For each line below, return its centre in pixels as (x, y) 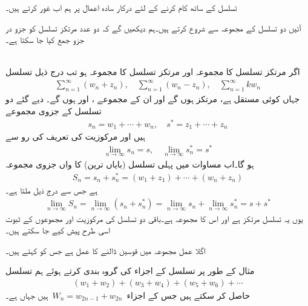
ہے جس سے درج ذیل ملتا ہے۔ (52, 190)
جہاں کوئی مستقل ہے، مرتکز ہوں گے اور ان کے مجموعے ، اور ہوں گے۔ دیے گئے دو (153, 99)
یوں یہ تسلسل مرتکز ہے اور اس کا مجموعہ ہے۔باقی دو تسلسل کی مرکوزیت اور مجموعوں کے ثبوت (154, 218)
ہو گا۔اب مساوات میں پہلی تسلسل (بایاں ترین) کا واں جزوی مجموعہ (130, 164)
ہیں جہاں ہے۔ (27, 295)
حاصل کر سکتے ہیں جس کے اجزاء (188, 295)
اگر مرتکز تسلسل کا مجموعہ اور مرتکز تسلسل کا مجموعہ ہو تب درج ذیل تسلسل (153, 72)
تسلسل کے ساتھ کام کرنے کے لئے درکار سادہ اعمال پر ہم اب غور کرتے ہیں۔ (121, 7)
